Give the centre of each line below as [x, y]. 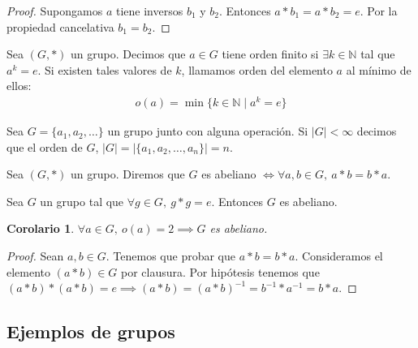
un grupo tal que [82, 201]
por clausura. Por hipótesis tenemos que [220, 271]
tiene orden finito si [270, 54]
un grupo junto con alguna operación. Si [208, 131]
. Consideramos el [339, 256]
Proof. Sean [35, 256]
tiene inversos [149, 11]
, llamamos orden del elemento [257, 69]
